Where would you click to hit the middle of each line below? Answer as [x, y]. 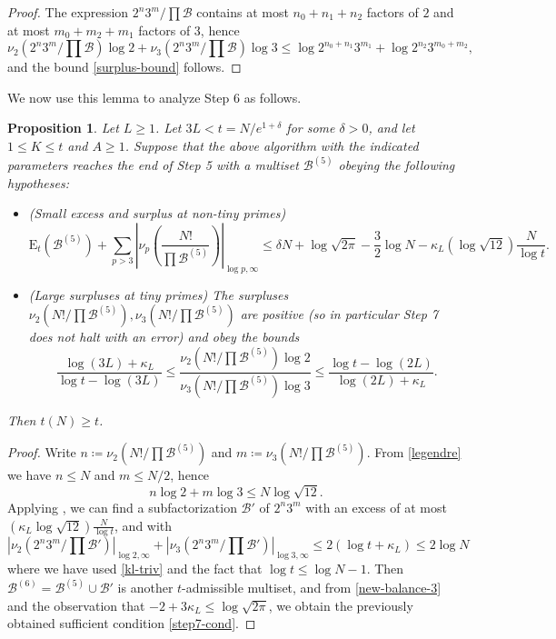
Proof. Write [42, 452]
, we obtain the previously [341, 605]
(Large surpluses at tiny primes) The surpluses [159, 294]
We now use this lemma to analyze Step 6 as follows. [154, 97]
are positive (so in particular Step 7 [339, 314]
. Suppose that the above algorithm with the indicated [272, 145]
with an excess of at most [376, 507]
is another [145, 588]
